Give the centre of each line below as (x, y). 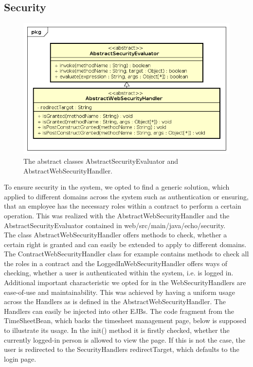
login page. (20, 358)
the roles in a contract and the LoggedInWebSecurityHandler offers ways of (116, 263)
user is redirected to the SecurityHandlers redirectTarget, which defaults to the (122, 349)
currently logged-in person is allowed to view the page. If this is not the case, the (125, 339)
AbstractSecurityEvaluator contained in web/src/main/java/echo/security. (115, 225)
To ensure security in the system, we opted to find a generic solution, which (117, 187)
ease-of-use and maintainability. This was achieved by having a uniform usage (119, 292)
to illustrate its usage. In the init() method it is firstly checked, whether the (117, 330)
